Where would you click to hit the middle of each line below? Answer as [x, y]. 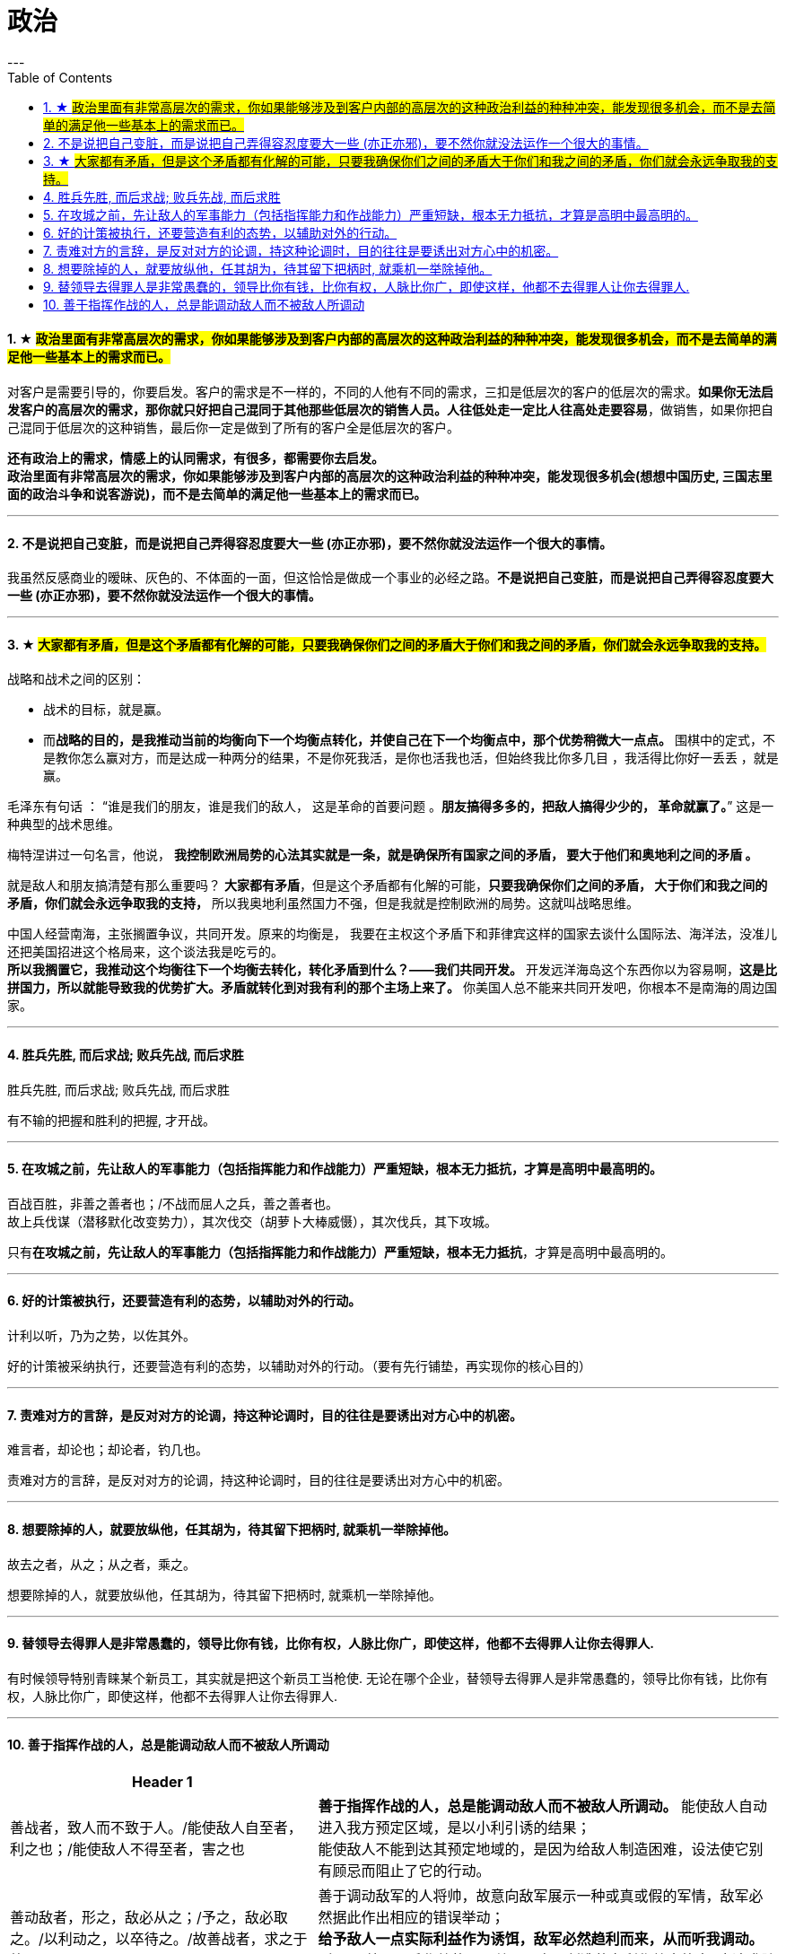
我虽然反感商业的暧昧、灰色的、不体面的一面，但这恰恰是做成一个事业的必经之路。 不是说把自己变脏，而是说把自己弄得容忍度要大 [390, 578]
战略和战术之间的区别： [76, 679]
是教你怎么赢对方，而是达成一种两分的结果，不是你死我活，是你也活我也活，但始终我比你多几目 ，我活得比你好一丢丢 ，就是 [411, 758]
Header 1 [162, 1781]
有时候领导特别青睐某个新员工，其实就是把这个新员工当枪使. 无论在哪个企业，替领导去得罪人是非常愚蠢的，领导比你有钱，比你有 [388, 1678]
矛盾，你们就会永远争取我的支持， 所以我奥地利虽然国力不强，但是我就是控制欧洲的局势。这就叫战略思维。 [323, 903]
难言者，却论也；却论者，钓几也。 [108, 1450]
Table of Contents [60, 77]
